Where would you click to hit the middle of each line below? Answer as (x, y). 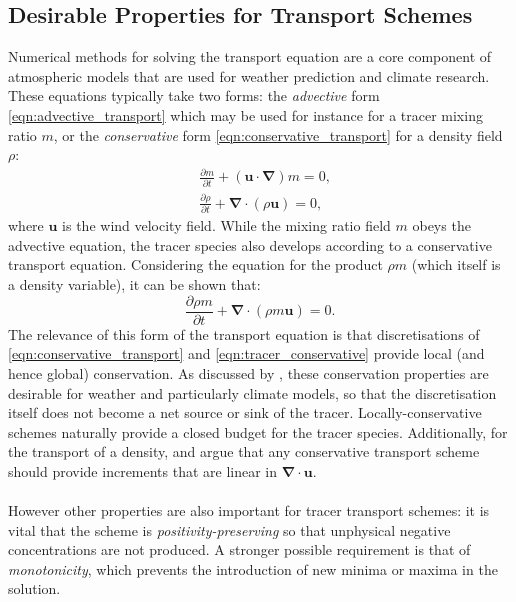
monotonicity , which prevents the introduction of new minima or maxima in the (253, 568)
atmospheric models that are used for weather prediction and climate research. (249, 75)
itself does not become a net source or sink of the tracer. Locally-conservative (245, 412)
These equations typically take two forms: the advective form (194, 95)
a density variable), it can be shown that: (134, 284)
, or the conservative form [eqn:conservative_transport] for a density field (278, 134)
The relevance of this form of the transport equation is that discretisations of (244, 333)
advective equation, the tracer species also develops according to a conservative (250, 244)
